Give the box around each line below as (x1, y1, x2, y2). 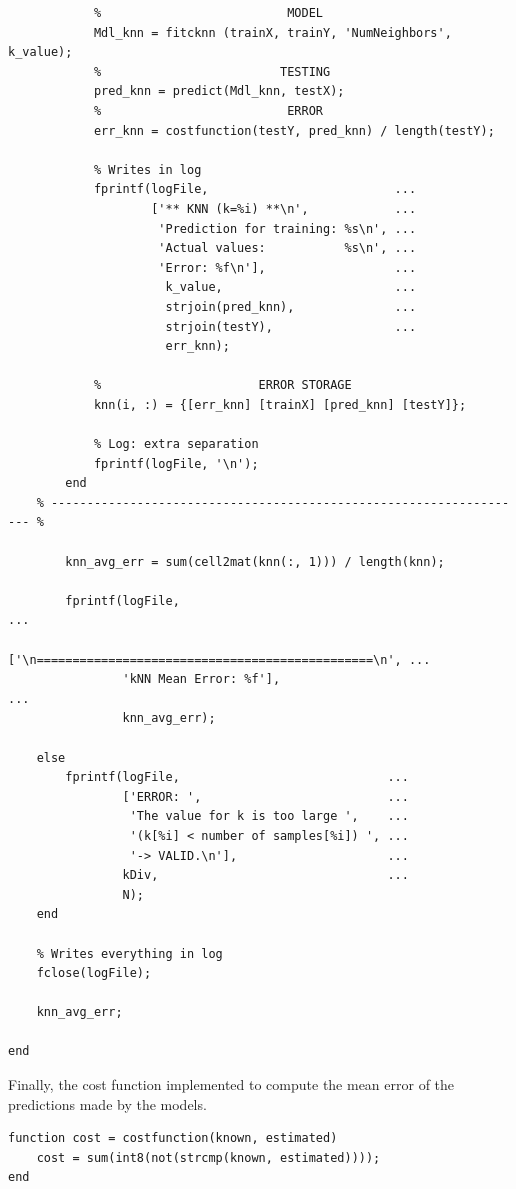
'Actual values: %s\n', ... (158, 241, 417, 256)
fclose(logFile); (36, 966, 152, 981)
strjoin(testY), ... (165, 319, 417, 334)
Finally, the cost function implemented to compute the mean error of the (8, 1074, 455, 1095)
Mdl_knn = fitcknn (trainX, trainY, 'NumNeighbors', (93, 25, 452, 40)
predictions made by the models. (8, 1093, 207, 1114)
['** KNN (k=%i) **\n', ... (151, 201, 417, 216)
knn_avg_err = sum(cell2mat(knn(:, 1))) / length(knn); (65, 554, 445, 569)
